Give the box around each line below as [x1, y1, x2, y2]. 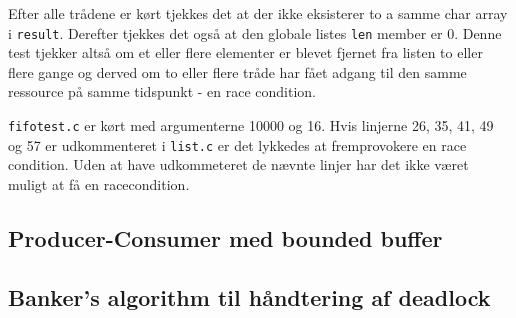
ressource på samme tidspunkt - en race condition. [8, 81, 317, 102]
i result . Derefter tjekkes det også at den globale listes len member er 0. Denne [8, 22, 502, 43]
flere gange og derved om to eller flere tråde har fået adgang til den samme [8, 61, 467, 82]
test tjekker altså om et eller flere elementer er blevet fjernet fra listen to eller [8, 42, 483, 63]
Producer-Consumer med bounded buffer [8, 222, 443, 253]
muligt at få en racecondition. [8, 173, 190, 194]
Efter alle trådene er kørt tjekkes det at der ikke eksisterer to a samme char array [8, 3, 508, 23]
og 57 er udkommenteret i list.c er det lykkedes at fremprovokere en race [8, 134, 467, 155]
